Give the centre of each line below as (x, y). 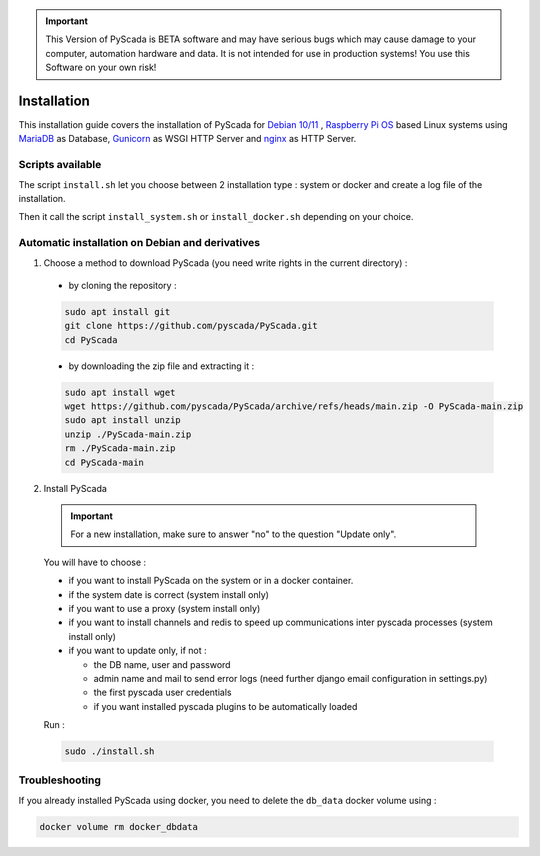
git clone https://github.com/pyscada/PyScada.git (191, 326)
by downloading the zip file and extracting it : (161, 366)
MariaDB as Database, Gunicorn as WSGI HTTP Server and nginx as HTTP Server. (187, 139)
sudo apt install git (117, 311)
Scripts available (60, 165)
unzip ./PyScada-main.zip (128, 434)
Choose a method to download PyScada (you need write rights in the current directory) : (225, 262)
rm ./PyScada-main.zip (120, 448)
